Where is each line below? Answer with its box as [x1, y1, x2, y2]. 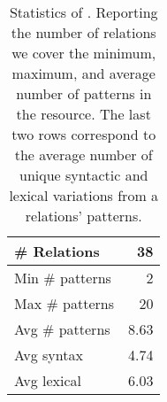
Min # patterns [14, 267, 111, 288]
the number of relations [11, 22, 156, 43]
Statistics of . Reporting [9, 2, 158, 22]
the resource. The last [16, 104, 151, 124]
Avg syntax [14, 344, 83, 365]
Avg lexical [14, 370, 82, 390]
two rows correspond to [11, 124, 156, 144]
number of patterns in [16, 83, 152, 104]
